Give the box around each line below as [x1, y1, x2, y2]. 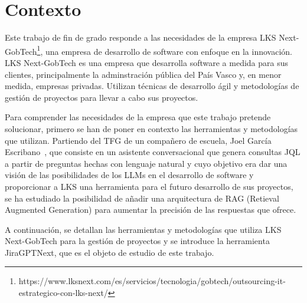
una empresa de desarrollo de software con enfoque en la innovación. [45, 45, 292, 57]
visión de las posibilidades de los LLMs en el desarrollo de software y [5, 169, 254, 181]
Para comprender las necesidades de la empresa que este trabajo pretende [5, 111, 271, 123]
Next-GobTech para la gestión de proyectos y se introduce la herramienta [5, 235, 270, 247]
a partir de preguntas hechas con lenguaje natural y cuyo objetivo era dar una [5, 157, 288, 169]
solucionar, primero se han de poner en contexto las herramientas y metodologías [5, 122, 298, 134]
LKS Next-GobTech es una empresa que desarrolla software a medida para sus [5, 56, 289, 68]
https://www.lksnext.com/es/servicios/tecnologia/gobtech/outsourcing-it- [18, 275, 286, 287]
